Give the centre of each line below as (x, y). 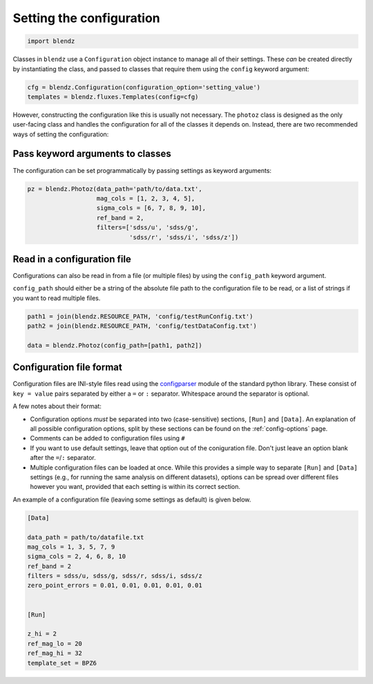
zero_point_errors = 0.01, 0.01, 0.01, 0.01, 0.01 (115, 585)
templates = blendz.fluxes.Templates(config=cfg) (113, 96)
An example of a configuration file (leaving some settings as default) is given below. (132, 499)
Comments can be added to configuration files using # (108, 438)
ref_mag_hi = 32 (55, 653)
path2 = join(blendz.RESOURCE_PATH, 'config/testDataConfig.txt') (142, 326)
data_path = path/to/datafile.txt (86, 537)
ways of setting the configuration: (61, 134)
